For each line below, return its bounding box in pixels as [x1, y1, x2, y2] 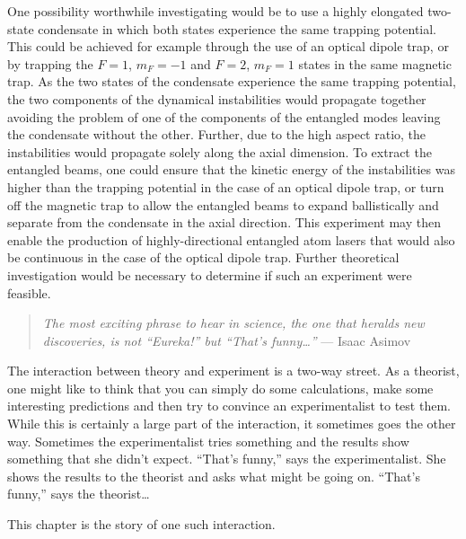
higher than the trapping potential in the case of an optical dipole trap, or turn [7, 177, 444, 196]
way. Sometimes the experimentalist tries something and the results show [7, 431, 409, 450]
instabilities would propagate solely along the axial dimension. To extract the [7, 142, 432, 161]
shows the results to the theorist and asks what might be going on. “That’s [7, 466, 420, 485]
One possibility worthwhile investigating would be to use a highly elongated [7, 2, 424, 20]
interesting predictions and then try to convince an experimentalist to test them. [7, 396, 451, 415]
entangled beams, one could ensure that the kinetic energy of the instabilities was [7, 160, 455, 179]
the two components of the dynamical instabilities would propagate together [7, 89, 426, 108]
